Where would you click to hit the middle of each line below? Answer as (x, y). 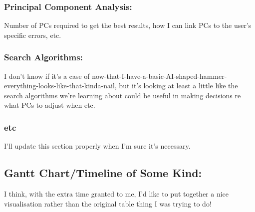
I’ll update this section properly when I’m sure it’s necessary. (97, 146)
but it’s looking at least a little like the (178, 86)
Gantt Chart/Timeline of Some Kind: (103, 173)
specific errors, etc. (33, 35)
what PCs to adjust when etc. (50, 105)
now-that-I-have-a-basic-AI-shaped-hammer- (159, 76)
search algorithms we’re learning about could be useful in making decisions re (123, 95)
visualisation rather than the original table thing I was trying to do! (108, 203)
